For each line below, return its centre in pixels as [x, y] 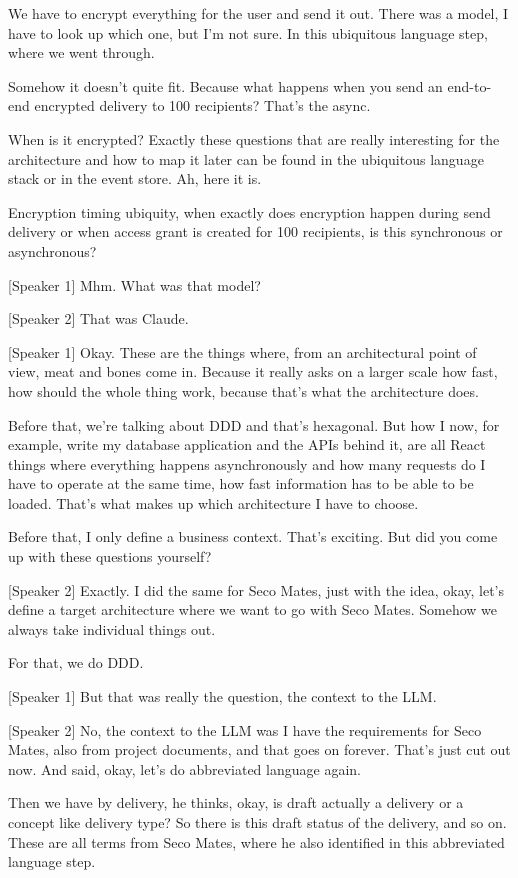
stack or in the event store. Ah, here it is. [135, 178]
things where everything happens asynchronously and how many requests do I [247, 463]
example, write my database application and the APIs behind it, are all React [247, 444]
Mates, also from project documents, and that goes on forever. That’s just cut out [259, 749]
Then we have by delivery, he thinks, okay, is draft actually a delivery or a [236, 802]
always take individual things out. [112, 628]
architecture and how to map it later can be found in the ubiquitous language [246, 158]
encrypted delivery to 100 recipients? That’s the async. [202, 105]
